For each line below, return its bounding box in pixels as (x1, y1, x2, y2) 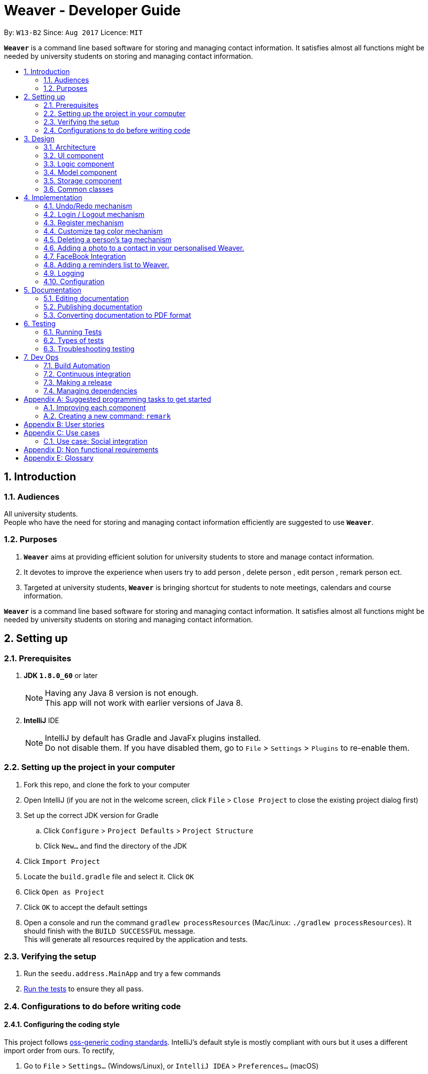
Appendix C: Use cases (24, 428, 100, 437)
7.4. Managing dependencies (43, 386, 137, 395)
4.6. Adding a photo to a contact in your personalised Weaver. (43, 243, 244, 252)
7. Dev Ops (24, 352, 59, 361)
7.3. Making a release (43, 378, 112, 387)
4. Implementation (24, 193, 82, 202)
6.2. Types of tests (43, 336, 104, 344)
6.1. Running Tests (43, 327, 102, 336)
